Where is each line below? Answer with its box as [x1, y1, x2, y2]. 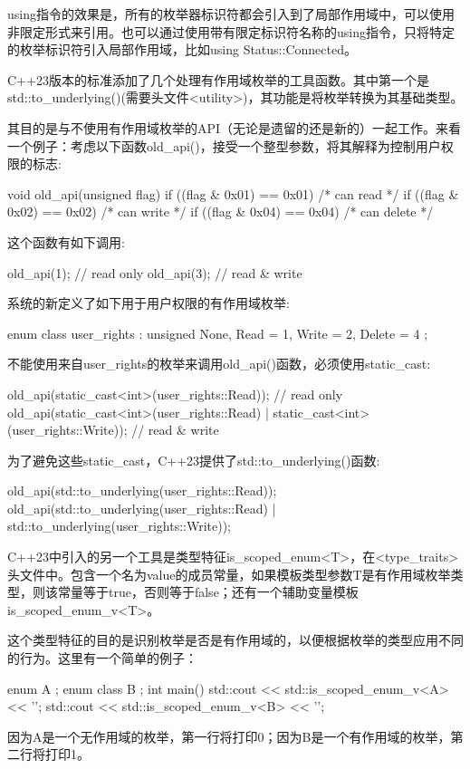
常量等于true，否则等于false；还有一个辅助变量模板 [57, 582, 359, 601]
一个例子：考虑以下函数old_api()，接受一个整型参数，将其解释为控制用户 [7, 136, 441, 155]
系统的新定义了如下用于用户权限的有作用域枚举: [7, 293, 290, 312]
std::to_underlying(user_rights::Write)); [7, 516, 232, 535]
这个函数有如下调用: [7, 232, 125, 251]
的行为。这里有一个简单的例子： [7, 649, 197, 668]
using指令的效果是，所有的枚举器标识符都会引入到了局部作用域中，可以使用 [7, 5, 455, 23]
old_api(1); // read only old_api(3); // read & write [7, 263, 302, 282]
